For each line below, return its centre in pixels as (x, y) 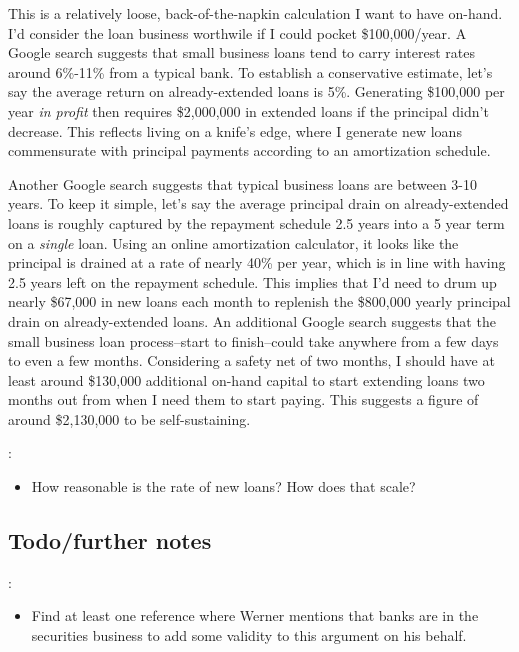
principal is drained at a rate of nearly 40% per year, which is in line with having (257, 262)
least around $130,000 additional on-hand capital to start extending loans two (246, 379)
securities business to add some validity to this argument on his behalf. (249, 635)
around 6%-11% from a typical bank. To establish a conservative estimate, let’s (250, 71)
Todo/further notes (110, 540)
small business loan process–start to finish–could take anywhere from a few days (253, 340)
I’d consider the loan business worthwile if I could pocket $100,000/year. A (237, 32)
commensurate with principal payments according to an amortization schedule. (249, 150)
